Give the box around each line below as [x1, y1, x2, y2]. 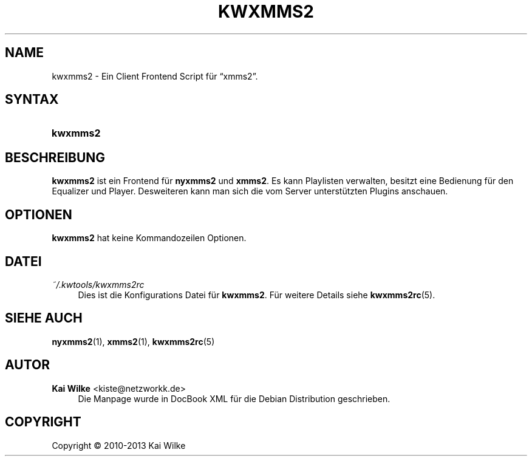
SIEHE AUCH [5, 310, 83, 326]
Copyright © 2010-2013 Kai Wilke [52, 440, 186, 451]
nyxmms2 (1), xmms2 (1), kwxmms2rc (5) [52, 336, 215, 347]
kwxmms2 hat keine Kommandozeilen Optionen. [52, 233, 247, 244]
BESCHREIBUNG [5, 149, 106, 165]
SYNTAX [5, 92, 59, 108]
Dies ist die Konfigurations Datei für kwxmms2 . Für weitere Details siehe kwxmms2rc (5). [78, 289, 435, 300]
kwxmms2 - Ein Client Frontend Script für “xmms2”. [52, 70, 258, 81]
